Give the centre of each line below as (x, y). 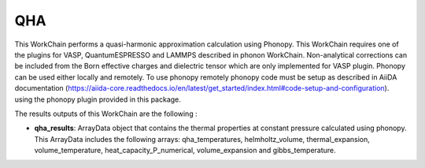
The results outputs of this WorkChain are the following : (106, 114)
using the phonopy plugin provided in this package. (98, 99)
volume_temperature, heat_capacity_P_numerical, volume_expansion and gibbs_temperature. (185, 151)
